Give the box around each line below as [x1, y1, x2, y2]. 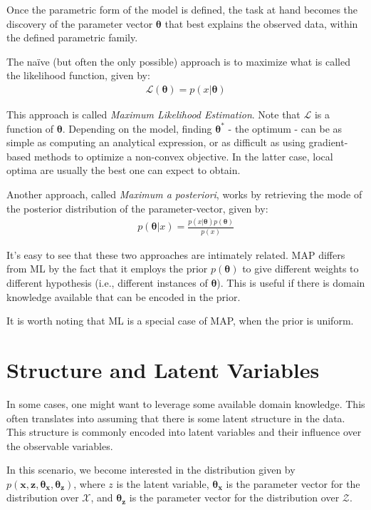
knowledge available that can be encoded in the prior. [6, 289, 241, 304]
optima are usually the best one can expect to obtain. [6, 163, 241, 178]
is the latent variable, [116, 476, 209, 491]
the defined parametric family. [6, 30, 138, 45]
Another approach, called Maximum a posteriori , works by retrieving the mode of [6, 186, 362, 201]
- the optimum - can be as [228, 121, 343, 136]
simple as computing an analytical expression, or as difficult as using [6, 135, 305, 150]
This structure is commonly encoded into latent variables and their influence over [6, 424, 362, 439]
